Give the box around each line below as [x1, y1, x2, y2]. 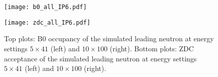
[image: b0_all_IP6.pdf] [4, 4, 87, 11]
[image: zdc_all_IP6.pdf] [4, 19, 90, 26]
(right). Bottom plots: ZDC [110, 43, 194, 53]
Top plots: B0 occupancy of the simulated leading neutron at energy [4, 33, 214, 44]
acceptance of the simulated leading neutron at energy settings [4, 53, 197, 63]
